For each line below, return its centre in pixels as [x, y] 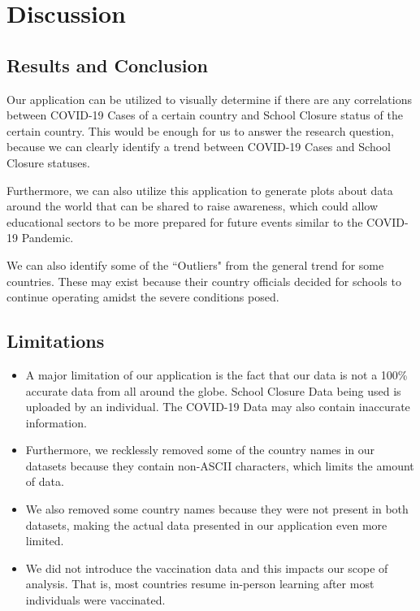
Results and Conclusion [107, 65]
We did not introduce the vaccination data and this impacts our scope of [207, 568]
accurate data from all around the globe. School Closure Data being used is [213, 390]
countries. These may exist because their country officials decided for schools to [204, 281]
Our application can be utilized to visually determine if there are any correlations [209, 99]
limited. [45, 541]
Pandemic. [48, 238]
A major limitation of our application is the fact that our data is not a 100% [216, 374]
